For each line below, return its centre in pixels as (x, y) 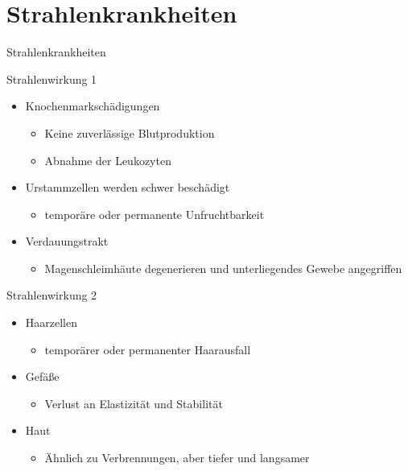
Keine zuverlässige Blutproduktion (130, 132)
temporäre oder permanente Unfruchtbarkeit (155, 214)
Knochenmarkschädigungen (93, 106)
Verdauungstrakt (67, 241)
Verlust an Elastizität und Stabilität (134, 403)
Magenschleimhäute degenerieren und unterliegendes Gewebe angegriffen (223, 268)
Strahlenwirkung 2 (52, 295)
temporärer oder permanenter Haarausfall (148, 349)
